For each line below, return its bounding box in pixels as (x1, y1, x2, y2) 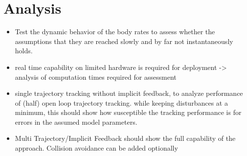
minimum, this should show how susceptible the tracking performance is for (15, 107, 242, 117)
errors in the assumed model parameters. (15, 116, 137, 127)
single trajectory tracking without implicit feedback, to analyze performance (15, 88, 243, 98)
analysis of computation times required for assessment (15, 71, 177, 82)
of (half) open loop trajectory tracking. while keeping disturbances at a (15, 97, 228, 108)
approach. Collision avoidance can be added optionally (15, 143, 178, 153)
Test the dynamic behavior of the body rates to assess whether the (15, 26, 215, 37)
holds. (15, 45, 33, 56)
